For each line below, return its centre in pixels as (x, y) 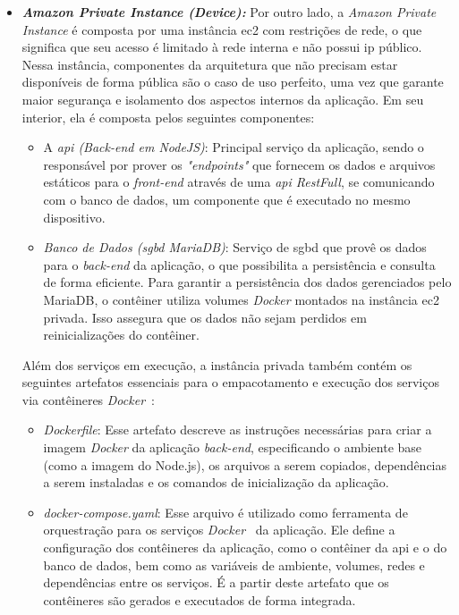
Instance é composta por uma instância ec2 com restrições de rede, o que (222, 29)
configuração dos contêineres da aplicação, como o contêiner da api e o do (245, 548)
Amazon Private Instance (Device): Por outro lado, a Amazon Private (229, 12)
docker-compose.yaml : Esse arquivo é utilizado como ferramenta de (225, 512)
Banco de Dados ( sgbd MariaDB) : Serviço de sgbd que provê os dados (235, 247)
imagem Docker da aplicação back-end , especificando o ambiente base (233, 447)
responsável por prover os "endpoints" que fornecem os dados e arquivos (239, 164)
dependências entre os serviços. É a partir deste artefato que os (216, 582)
